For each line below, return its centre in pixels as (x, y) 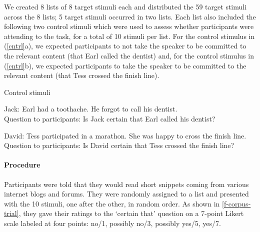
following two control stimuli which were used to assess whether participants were (129, 26)
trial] (11, 213)
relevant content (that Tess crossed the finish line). (82, 75)
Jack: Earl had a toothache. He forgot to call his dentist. (91, 109)
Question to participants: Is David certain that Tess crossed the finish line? (119, 145)
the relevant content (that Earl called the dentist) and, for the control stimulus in (129, 55)
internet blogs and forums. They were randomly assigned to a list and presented (126, 194)
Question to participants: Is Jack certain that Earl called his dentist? (110, 118)
